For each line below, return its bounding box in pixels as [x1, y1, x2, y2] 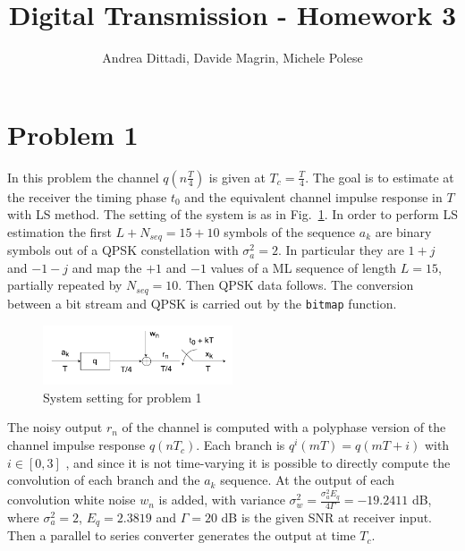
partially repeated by [7, 275, 123, 294]
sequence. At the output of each [220, 470, 395, 489]
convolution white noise [7, 490, 136, 509]
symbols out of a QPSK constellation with [7, 241, 239, 259]
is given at [208, 167, 266, 186]
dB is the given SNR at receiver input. [221, 507, 433, 526]
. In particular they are [277, 241, 404, 259]
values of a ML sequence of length [210, 258, 397, 276]
